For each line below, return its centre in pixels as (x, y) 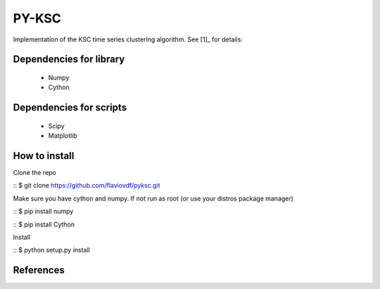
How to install (44, 156)
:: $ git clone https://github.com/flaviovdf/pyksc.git (87, 186)
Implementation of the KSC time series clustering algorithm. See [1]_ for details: (128, 39)
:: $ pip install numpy (43, 212)
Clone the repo (34, 173)
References (39, 270)
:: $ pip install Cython (44, 224)
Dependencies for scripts (70, 108)
